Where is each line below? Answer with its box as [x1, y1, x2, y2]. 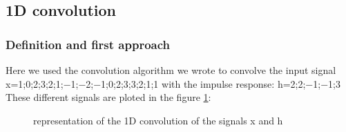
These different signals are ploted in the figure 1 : [6, 90, 211, 104]
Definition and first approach [6, 35, 171, 53]
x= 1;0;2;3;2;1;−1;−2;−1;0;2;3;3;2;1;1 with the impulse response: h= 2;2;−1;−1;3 [6, 76, 340, 91]
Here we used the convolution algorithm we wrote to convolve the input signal [6, 63, 336, 77]
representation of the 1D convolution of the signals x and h [33, 113, 283, 127]
